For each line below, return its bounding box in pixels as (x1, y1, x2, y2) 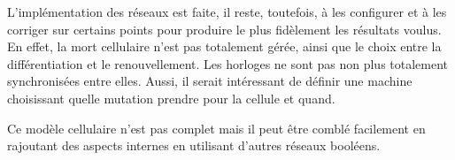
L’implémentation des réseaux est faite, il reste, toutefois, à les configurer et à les (7, 3, 447, 20)
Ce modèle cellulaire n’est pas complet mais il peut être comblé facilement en (7, 118, 426, 137)
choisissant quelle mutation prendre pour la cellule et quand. (7, 88, 335, 107)
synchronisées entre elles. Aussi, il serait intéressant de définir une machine (7, 72, 413, 90)
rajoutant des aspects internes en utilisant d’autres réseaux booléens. (7, 136, 381, 155)
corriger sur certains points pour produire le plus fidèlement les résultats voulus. (7, 19, 442, 38)
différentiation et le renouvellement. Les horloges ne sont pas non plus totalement (7, 54, 449, 72)
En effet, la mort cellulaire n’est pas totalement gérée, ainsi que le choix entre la (7, 37, 442, 56)
